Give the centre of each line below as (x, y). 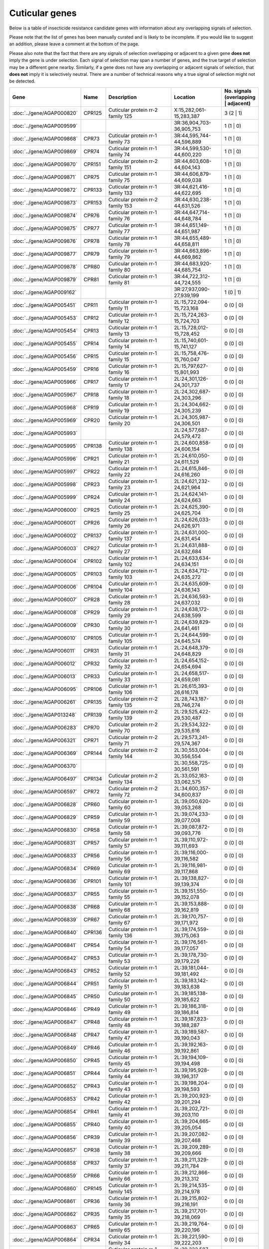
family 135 (120, 705)
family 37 (119, 1166)
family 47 (119, 1038)
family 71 (119, 743)
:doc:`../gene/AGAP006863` (45, 1227)
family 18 (119, 398)
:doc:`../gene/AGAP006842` (45, 958)
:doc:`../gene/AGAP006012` (44, 663)
